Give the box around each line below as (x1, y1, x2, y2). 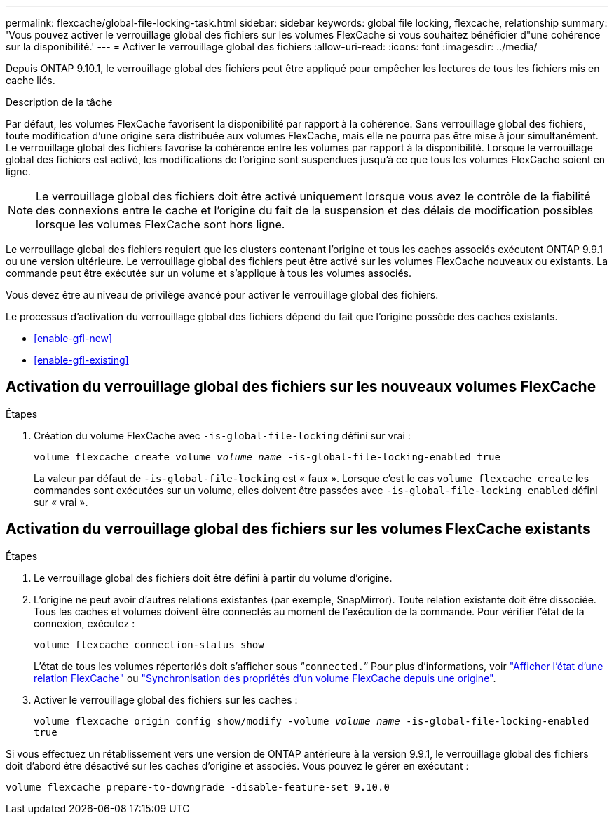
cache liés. (6, 74, 55, 86)
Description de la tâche (6, 96, 113, 108)
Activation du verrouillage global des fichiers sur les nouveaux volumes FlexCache (6, 378, 596, 396)
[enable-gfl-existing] (34, 354, 129, 366)
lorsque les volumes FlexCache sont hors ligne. (36, 217, 285, 231)
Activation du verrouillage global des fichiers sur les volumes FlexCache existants (6, 520, 591, 538)
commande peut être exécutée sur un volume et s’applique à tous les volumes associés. (6, 267, 412, 279)
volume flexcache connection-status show (34, 638, 264, 650)
